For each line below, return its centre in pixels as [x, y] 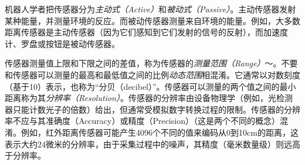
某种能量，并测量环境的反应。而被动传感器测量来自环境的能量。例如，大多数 [152, 20]
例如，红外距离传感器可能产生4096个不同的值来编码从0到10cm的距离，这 [160, 132]
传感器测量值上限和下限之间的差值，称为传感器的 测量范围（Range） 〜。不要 [151, 63]
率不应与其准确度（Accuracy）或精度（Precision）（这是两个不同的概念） [142, 121]
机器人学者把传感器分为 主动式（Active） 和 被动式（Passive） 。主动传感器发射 [150, 9]
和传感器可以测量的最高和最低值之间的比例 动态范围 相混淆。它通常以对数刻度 [152, 74]
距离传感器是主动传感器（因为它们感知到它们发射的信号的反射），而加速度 [146, 32]
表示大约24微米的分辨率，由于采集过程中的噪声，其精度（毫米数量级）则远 [148, 144]
